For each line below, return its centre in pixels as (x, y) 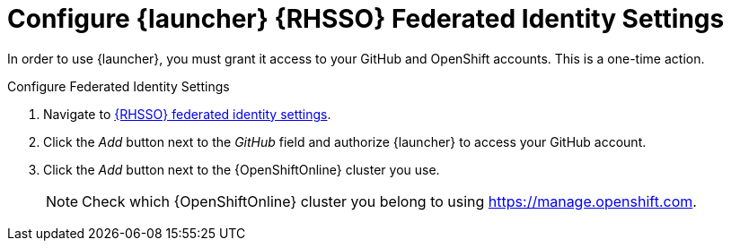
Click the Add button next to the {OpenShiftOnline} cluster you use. (242, 169)
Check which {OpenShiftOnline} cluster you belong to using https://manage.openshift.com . (389, 201)
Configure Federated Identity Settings (119, 86)
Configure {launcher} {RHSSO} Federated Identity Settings (366, 19)
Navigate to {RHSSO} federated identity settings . (187, 114)
